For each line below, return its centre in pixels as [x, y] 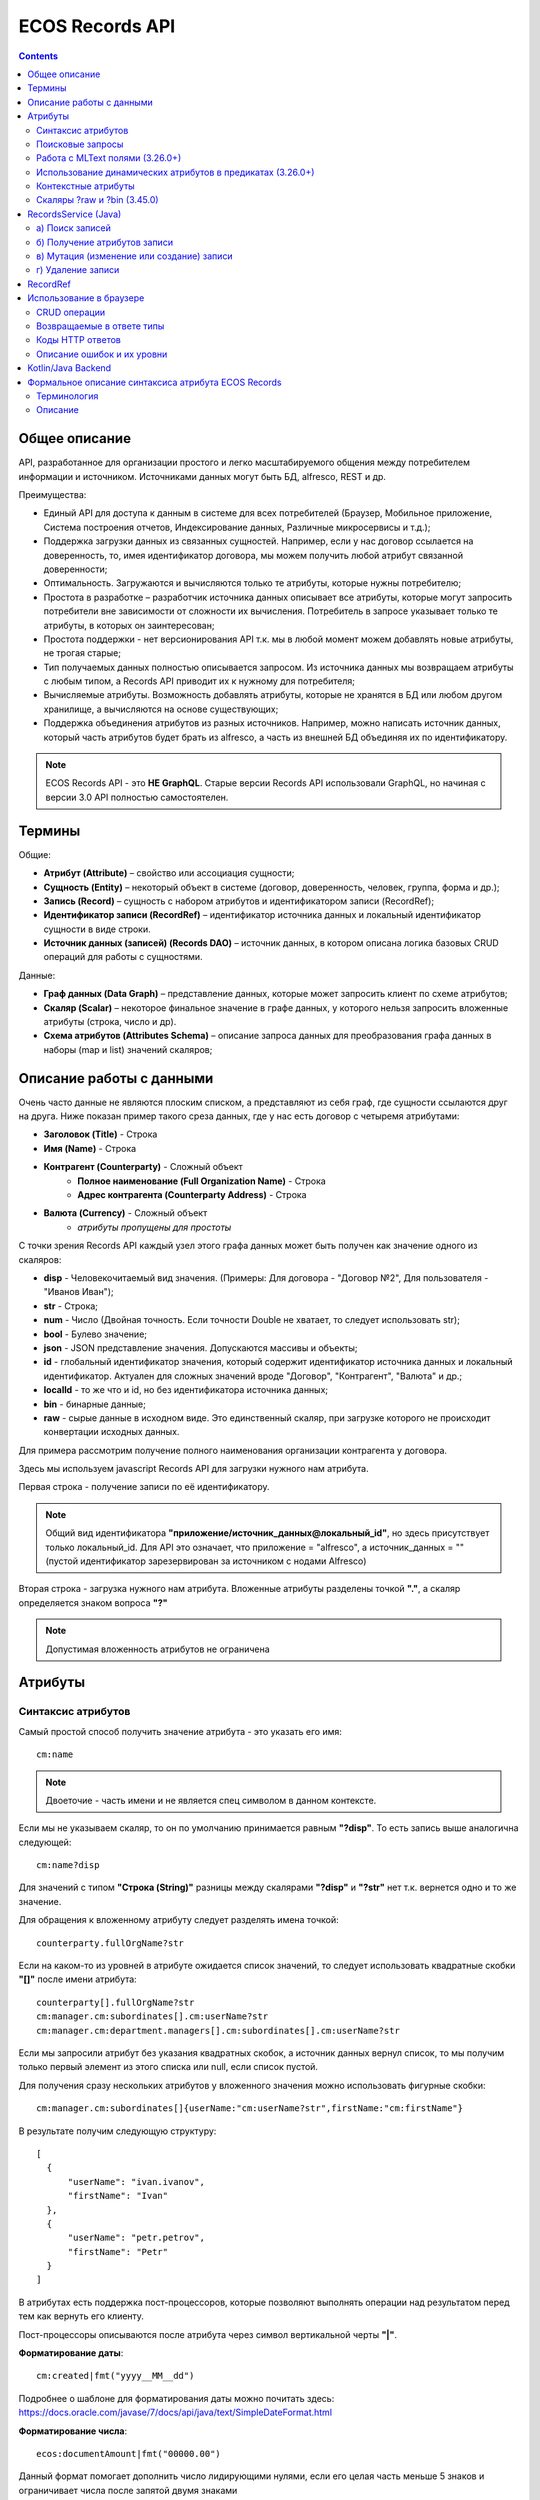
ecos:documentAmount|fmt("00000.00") [129, 2453]
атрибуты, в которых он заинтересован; [129, 625]
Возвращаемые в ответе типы [100, 326]
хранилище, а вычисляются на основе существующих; [161, 709]
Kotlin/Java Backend [69, 368]
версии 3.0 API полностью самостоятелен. [137, 797]
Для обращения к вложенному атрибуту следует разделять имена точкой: [178, 1920]
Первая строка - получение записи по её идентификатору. [144, 1487]
